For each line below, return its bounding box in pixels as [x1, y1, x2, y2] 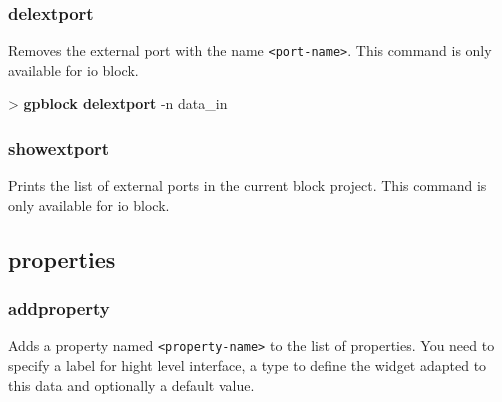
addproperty [8, 296, 110, 321]
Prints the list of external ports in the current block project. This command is [8, 175, 487, 196]
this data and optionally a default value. [8, 374, 255, 395]
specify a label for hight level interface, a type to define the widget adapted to [8, 355, 487, 376]
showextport [8, 135, 110, 160]
